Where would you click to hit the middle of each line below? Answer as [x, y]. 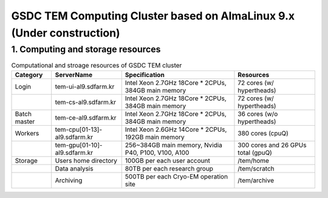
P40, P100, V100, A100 [157, 152]
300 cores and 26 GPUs [272, 145]
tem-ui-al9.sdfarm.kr [85, 86]
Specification [145, 75]
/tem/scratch [256, 168]
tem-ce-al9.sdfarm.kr [86, 117]
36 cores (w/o [258, 114]
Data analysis [74, 168]
